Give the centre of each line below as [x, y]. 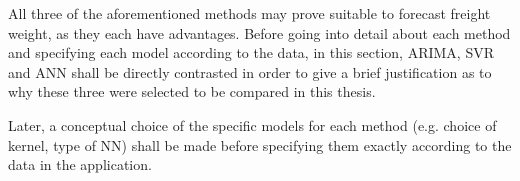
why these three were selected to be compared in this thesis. [192, 91]
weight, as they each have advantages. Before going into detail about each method [259, 32]
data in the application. [80, 164]
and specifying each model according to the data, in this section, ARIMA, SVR [251, 52]
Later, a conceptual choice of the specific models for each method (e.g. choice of [252, 124]
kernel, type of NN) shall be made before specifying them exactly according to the [260, 144]
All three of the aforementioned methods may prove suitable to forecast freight [249, 13]
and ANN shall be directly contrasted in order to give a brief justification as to [250, 71]
